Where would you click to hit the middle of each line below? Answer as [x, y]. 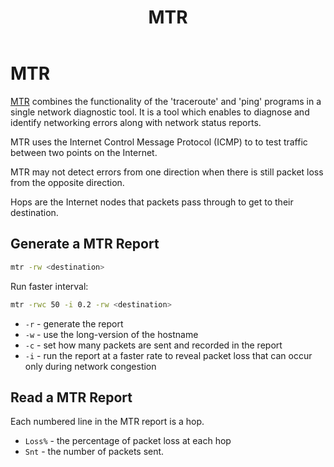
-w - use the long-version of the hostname [111, 334]
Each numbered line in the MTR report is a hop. [107, 422]
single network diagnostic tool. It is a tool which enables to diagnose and [160, 112]
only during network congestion [90, 366]
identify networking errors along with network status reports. [136, 122]
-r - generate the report [74, 323]
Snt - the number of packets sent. [94, 452]
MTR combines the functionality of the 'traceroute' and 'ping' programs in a [166, 101]
